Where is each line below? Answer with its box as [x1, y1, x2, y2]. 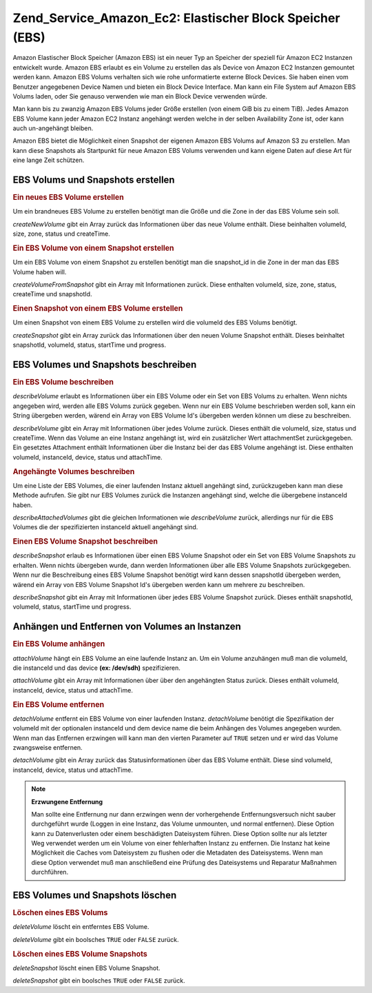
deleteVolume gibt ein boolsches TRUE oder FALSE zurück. [12, 935, 179, 943]
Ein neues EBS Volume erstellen [12, 193, 124, 203]
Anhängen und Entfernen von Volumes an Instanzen [12, 621, 241, 633]
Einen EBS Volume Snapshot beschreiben [12, 537, 158, 546]
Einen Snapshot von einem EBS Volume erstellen [12, 304, 183, 314]
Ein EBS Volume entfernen [12, 699, 105, 709]
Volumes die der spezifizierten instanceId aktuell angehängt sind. [12, 523, 198, 531]
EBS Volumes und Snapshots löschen [12, 890, 177, 901]
